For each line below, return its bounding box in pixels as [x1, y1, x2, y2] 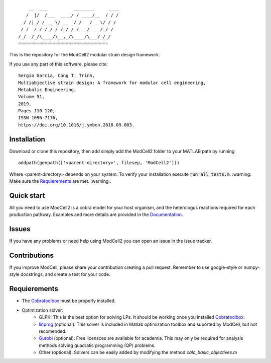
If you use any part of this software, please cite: [9, 61, 108, 67]
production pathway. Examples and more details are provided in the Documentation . [9, 211, 183, 217]
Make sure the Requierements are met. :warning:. [9, 178, 111, 184]
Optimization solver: [22, 307, 64, 313]
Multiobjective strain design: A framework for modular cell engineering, [18, 80, 206, 86]
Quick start [9, 191, 45, 200]
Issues [9, 225, 31, 234]
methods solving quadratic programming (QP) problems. [39, 342, 156, 348]
